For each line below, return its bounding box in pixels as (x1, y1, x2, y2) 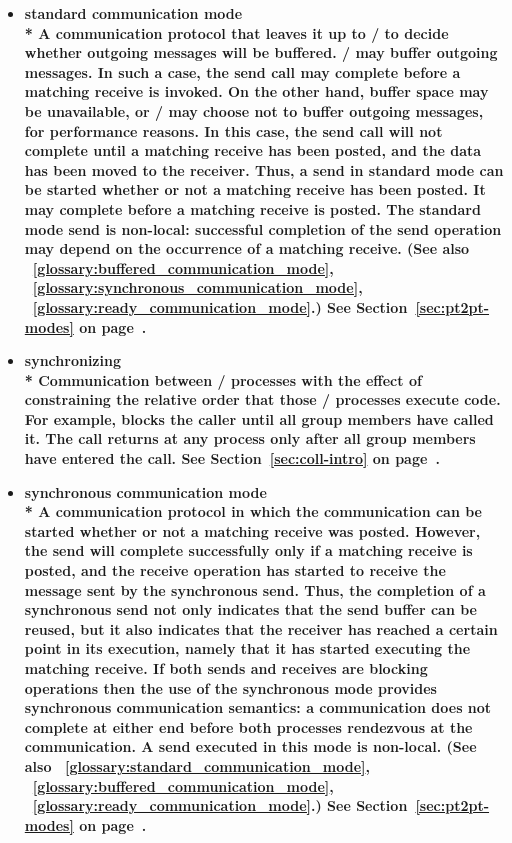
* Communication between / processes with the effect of (24, 369, 422, 390)
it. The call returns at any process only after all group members (24, 428, 476, 449)
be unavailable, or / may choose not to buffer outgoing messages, (24, 100, 484, 121)
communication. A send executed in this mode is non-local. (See (24, 736, 477, 757)
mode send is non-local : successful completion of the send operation (24, 218, 502, 239)
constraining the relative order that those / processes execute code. (24, 389, 501, 410)
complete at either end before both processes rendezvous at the (24, 716, 473, 737)
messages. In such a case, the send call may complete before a (24, 61, 461, 82)
